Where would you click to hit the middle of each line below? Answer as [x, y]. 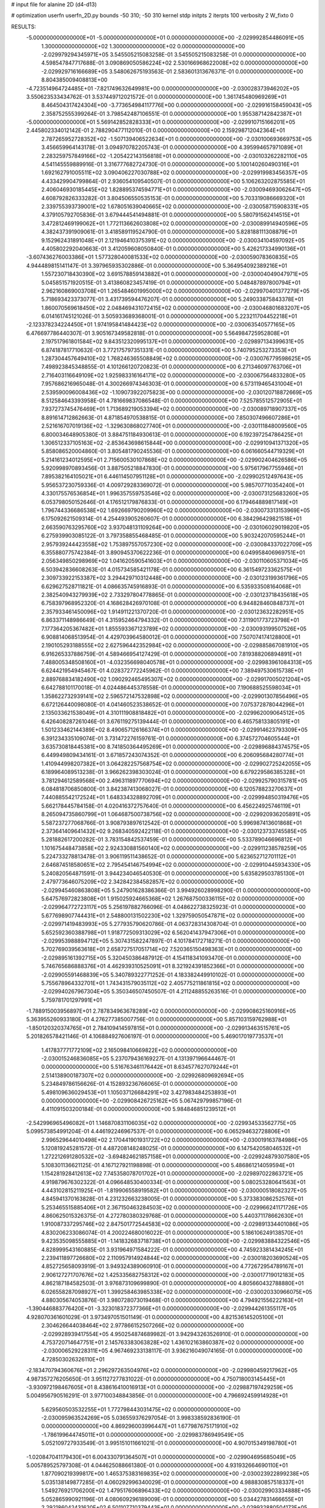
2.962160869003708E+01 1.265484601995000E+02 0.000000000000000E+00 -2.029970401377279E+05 [175, 291]
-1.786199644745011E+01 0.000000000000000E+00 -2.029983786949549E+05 [143, 1434]
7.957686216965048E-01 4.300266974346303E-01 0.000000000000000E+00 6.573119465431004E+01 [172, 384]
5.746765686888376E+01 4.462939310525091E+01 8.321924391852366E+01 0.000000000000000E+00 [173, 966]
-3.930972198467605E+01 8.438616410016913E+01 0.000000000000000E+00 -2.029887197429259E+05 [159, 1387]
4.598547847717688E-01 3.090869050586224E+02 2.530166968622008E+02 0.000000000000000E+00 [175, 63]
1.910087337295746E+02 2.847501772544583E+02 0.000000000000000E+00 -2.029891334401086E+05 [175, 1224]
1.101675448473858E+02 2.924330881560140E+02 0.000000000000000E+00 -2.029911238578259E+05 [174, 848]
